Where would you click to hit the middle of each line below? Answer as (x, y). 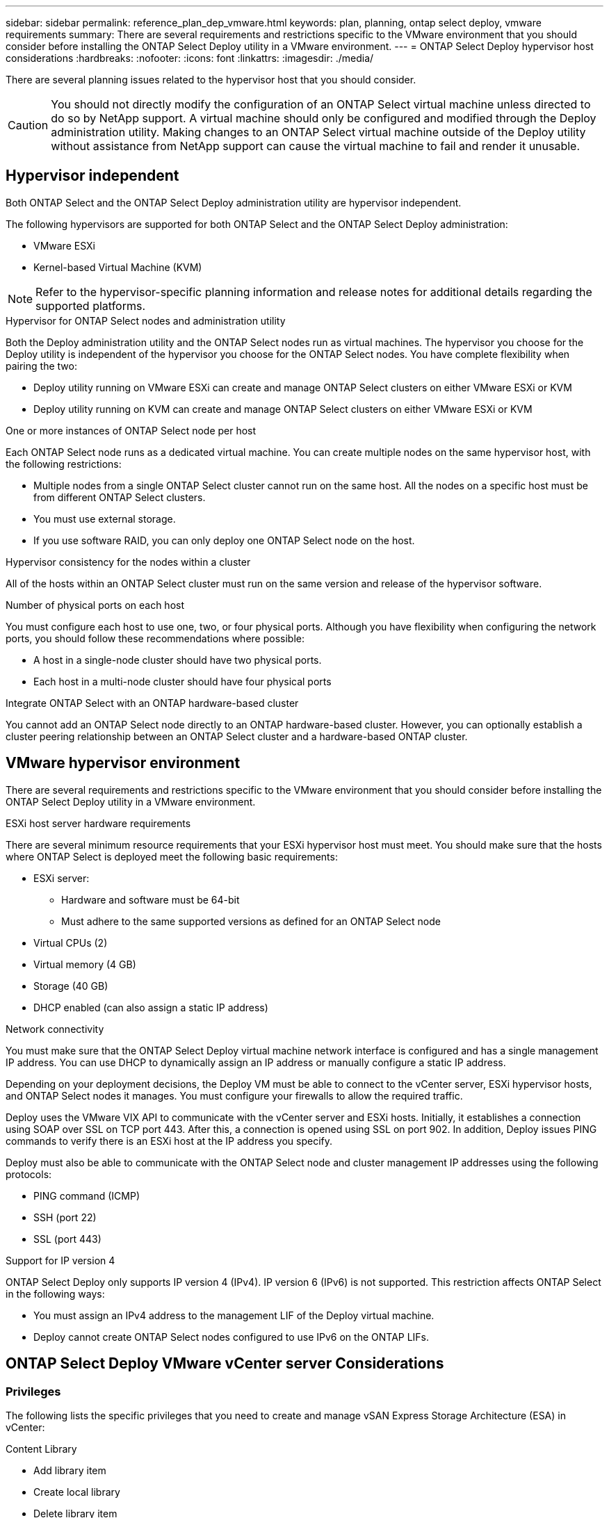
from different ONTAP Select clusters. (120, 497)
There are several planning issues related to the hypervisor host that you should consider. (211, 80)
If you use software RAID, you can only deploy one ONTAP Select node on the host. (224, 540)
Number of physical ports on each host (95, 605)
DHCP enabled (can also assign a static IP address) (151, 1007)
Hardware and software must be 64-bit (151, 899)
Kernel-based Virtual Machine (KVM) (118, 267)
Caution (28, 125)
